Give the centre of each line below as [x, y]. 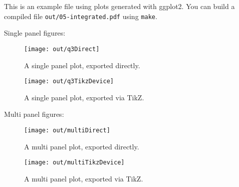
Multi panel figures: [34, 114]
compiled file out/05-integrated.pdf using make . [81, 16]
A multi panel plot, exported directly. [82, 146]
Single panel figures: [35, 33]
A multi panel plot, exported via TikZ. [84, 178]
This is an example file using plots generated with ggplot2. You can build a [119, 6]
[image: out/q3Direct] [62, 49]
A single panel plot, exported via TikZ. [84, 97]
